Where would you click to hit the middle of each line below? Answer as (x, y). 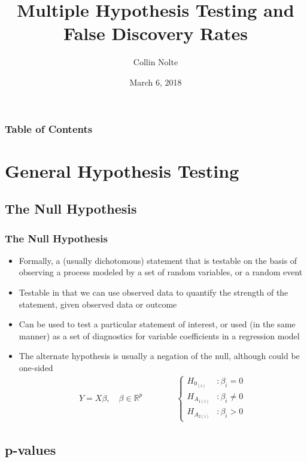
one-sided (36, 367)
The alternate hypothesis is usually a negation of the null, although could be (159, 356)
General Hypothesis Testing (122, 170)
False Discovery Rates (156, 33)
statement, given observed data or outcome (98, 304)
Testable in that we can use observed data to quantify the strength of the (153, 292)
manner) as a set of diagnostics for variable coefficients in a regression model (159, 335)
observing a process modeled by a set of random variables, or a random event (161, 272)
